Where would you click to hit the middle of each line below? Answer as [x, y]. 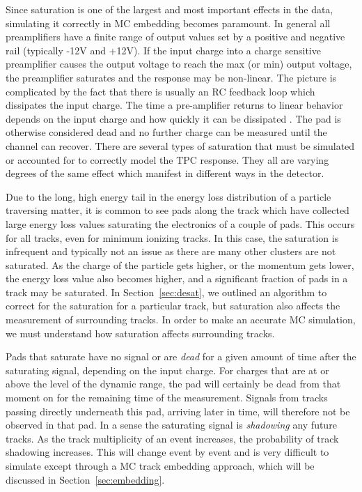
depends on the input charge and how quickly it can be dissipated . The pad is [173, 118]
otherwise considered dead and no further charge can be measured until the [166, 132]
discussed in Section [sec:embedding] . [85, 479]
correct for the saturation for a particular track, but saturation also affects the [173, 306]
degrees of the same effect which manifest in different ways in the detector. [165, 173]
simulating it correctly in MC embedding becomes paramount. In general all [168, 23]
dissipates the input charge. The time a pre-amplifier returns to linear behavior [174, 105]
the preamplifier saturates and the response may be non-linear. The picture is [171, 77]
